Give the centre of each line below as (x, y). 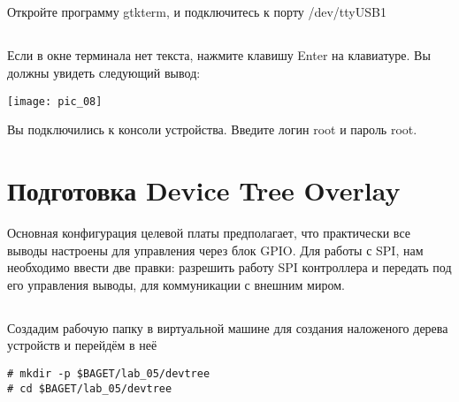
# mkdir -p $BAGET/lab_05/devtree (109, 373)
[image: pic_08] (55, 101)
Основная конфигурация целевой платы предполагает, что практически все (209, 232)
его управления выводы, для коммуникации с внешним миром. (176, 284)
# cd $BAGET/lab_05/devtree (90, 388)
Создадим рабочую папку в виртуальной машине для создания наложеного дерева (228, 327)
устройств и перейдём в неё (82, 345)
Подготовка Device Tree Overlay (204, 190)
